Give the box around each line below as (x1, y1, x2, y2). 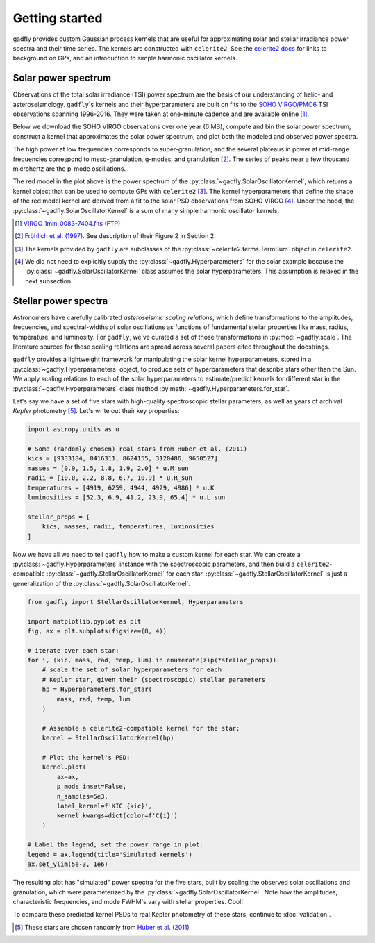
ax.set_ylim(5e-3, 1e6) (27, 860, 109, 868)
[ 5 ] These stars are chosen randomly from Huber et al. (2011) (15, 923, 190, 931)
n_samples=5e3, (56, 792, 109, 800)
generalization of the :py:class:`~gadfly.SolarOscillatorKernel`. (12, 579, 190, 587)
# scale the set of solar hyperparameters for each (42, 666, 222, 674)
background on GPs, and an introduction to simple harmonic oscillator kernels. (12, 54, 237, 62)
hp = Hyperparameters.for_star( (42, 685, 153, 694)
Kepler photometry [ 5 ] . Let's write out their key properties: (12, 407, 180, 415)
